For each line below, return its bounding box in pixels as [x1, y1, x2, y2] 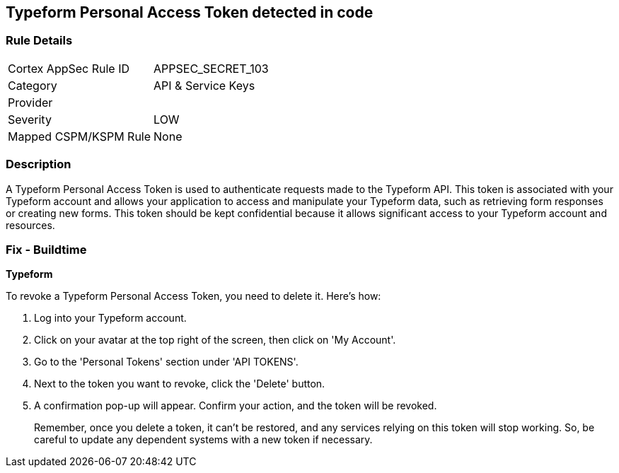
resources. [6, 218, 55, 231]
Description [6, 157, 71, 172]
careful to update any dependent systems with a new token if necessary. [34, 433, 373, 446]
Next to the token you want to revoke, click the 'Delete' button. [34, 378, 325, 390]
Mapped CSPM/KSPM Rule [8, 129, 151, 144]
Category [8, 78, 57, 93]
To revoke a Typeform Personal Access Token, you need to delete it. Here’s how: [6, 290, 381, 303]
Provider [8, 95, 53, 110]
